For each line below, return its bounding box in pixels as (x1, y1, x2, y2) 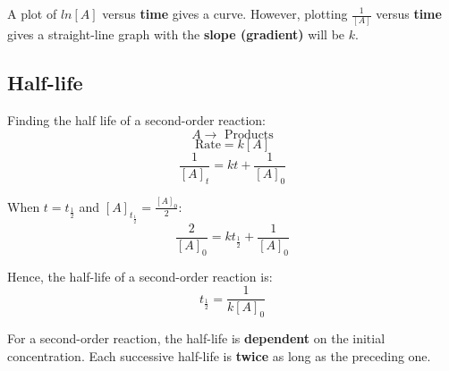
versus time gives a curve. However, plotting (102, 4, 348, 22)
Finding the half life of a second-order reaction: (7, 111, 266, 130)
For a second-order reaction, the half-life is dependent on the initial (7, 328, 385, 347)
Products (224, 128, 274, 141)
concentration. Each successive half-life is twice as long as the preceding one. (7, 346, 431, 365)
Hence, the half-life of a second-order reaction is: (7, 266, 273, 285)
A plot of (7, 4, 57, 22)
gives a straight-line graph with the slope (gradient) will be (7, 25, 345, 44)
